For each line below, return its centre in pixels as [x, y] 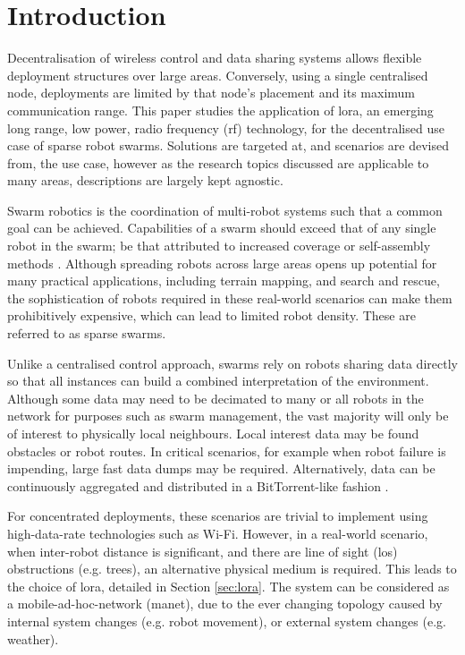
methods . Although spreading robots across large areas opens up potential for [222, 263]
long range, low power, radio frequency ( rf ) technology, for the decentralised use [226, 128]
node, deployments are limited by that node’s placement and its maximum [211, 93]
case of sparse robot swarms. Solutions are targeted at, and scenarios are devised [228, 145]
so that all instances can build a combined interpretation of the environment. [218, 381]
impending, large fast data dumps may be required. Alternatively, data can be [221, 468]
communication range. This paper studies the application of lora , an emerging [220, 110]
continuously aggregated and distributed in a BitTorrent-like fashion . [198, 485]
